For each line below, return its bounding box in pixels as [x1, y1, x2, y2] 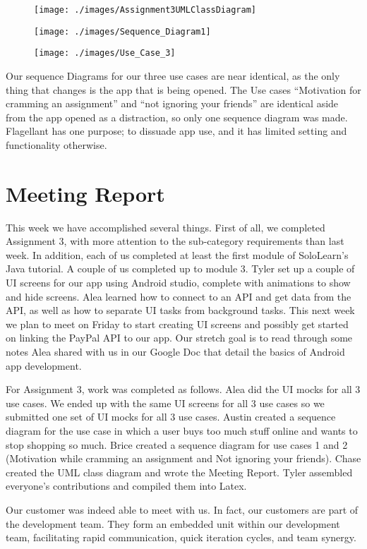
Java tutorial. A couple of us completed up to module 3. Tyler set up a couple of [6, 261, 355, 276]
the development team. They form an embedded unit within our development [6, 516, 340, 531]
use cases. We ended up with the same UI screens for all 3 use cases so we [6, 395, 325, 410]
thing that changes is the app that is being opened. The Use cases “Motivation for [6, 82, 361, 97]
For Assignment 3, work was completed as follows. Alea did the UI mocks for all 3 [6, 382, 361, 397]
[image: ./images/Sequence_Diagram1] [34, 26, 211, 37]
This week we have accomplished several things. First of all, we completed [6, 219, 325, 234]
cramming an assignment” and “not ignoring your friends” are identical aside [6, 96, 339, 111]
